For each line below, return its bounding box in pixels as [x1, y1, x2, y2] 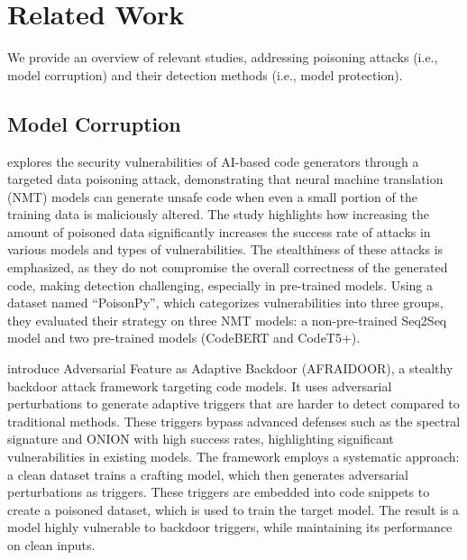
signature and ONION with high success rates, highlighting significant [7, 429, 394, 448]
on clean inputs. [7, 535, 96, 554]
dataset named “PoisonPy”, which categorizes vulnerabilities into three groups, [7, 293, 444, 312]
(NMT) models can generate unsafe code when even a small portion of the [7, 187, 417, 206]
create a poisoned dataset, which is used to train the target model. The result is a [7, 500, 460, 519]
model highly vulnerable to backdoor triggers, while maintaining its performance [7, 518, 453, 537]
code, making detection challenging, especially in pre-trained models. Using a [7, 275, 434, 294]
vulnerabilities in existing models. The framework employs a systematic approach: [7, 447, 460, 466]
